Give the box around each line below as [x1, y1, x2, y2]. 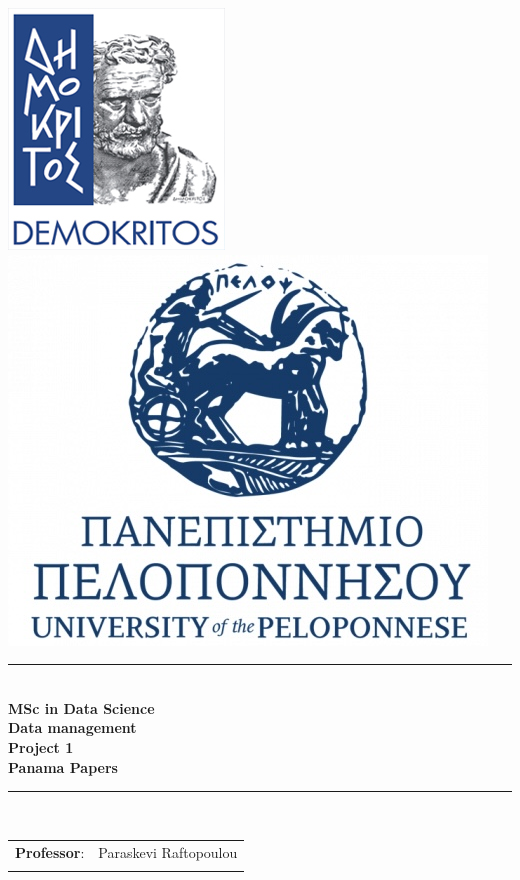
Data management [8, 717, 137, 738]
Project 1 [8, 736, 74, 757]
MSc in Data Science [8, 697, 155, 718]
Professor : [15, 841, 85, 862]
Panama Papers [8, 756, 118, 777]
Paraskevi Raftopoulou [98, 841, 238, 862]
